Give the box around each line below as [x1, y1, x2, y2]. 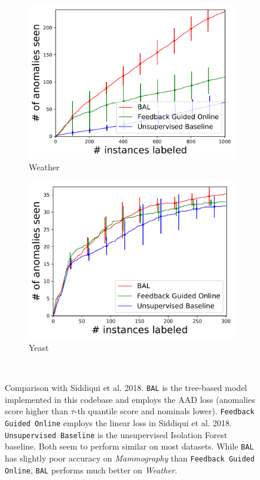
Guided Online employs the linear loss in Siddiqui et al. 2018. [5, 417, 232, 429]
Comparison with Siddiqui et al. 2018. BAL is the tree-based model [5, 381, 247, 394]
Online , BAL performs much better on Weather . [5, 463, 178, 476]
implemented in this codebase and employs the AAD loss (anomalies [5, 393, 255, 405]
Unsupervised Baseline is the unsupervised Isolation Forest [5, 428, 228, 441]
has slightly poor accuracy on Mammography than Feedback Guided [5, 452, 255, 464]
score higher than [5, 405, 68, 417]
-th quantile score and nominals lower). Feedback [74, 405, 255, 417]
